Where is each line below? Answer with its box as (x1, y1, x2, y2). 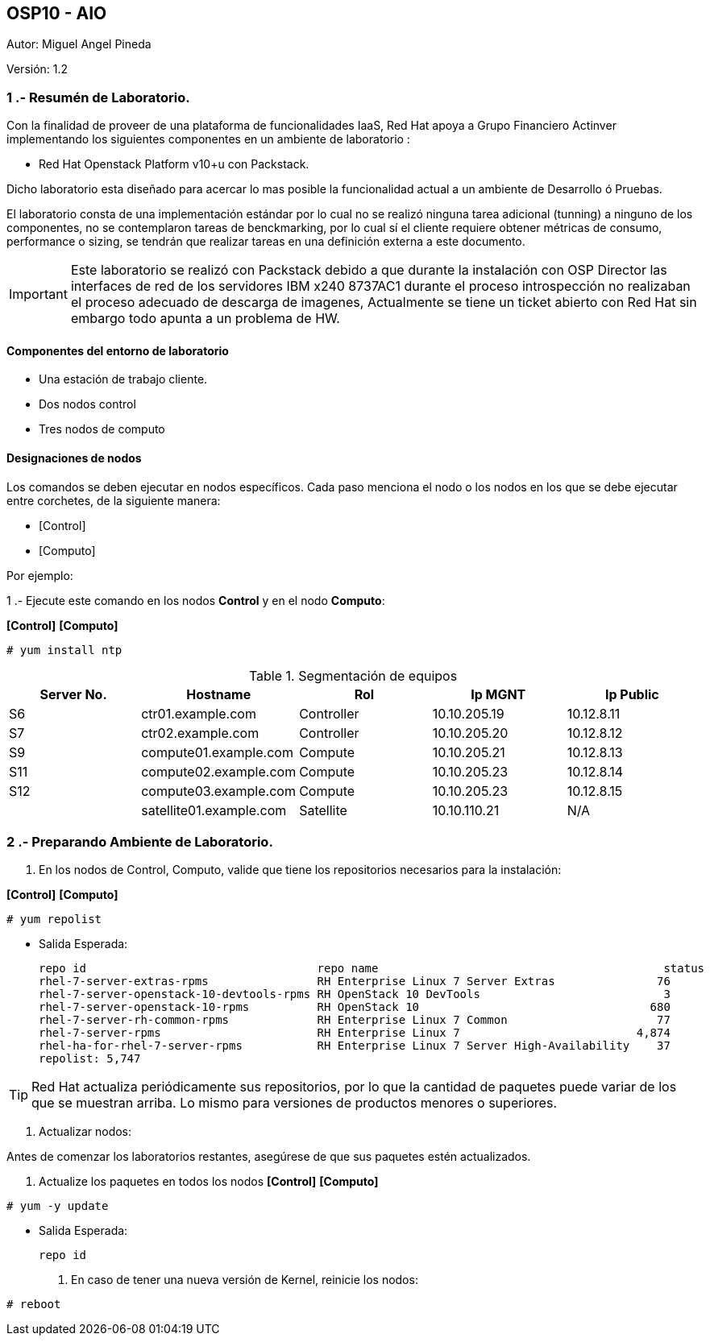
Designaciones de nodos (6, 451, 142, 465)
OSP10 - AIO (6, 3, 107, 23)
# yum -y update (6, 1199, 109, 1213)
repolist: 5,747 (39, 1052, 141, 1066)
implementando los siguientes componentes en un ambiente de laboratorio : (6, 132, 410, 147)
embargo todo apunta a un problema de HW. (70, 310, 340, 327)
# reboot (6, 1298, 61, 1311)
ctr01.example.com (141, 705, 256, 722)
